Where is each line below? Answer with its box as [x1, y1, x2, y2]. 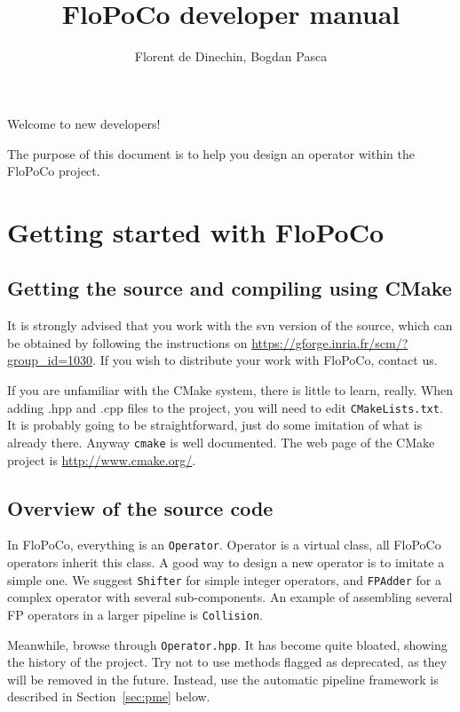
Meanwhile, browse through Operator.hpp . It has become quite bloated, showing [7, 635, 448, 653]
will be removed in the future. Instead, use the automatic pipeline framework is [7, 669, 439, 688]
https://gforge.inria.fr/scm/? [251, 333, 408, 352]
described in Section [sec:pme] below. [7, 687, 210, 706]
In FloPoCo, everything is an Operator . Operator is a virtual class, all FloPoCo [7, 535, 441, 554]
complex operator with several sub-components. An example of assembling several [7, 588, 453, 606]
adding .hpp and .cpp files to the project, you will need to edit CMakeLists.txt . [7, 398, 443, 416]
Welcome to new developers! [7, 114, 161, 132]
